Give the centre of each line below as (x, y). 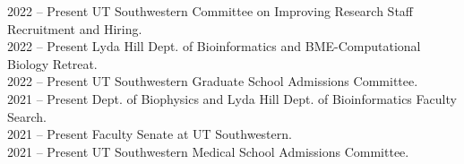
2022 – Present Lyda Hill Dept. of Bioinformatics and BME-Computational (214, 46)
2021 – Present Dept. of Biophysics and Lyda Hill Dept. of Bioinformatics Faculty (232, 98)
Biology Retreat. (52, 63)
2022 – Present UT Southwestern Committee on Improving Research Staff (210, 11)
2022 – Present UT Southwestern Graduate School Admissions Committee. (213, 81)
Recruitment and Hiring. (75, 28)
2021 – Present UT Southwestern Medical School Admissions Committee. (208, 151)
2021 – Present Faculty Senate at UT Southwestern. (150, 134)
